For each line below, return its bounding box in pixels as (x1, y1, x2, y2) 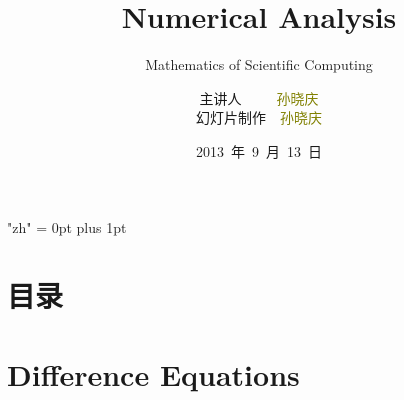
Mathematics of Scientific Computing (145, 54, 373, 75)
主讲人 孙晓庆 (199, 87, 319, 108)
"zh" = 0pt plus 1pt (7, 216, 127, 237)
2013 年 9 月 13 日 (196, 140, 322, 161)
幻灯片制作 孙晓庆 (196, 107, 322, 128)
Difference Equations (7, 353, 300, 394)
